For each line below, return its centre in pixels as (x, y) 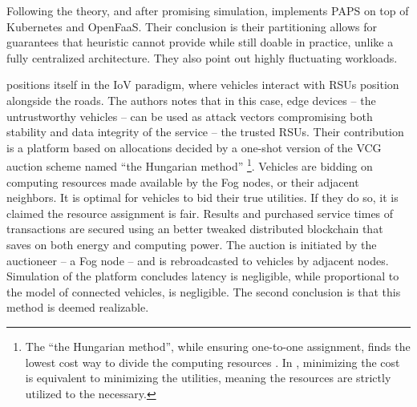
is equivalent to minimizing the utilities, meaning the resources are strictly (208, 378)
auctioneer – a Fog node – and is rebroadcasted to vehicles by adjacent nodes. (198, 260)
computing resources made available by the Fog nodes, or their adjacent (183, 181)
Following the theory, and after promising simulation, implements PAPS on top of (208, 10)
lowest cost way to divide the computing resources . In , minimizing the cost (213, 362)
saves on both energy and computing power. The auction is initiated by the (192, 244)
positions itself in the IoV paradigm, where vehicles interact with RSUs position (203, 85)
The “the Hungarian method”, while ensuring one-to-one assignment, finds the (218, 346)
